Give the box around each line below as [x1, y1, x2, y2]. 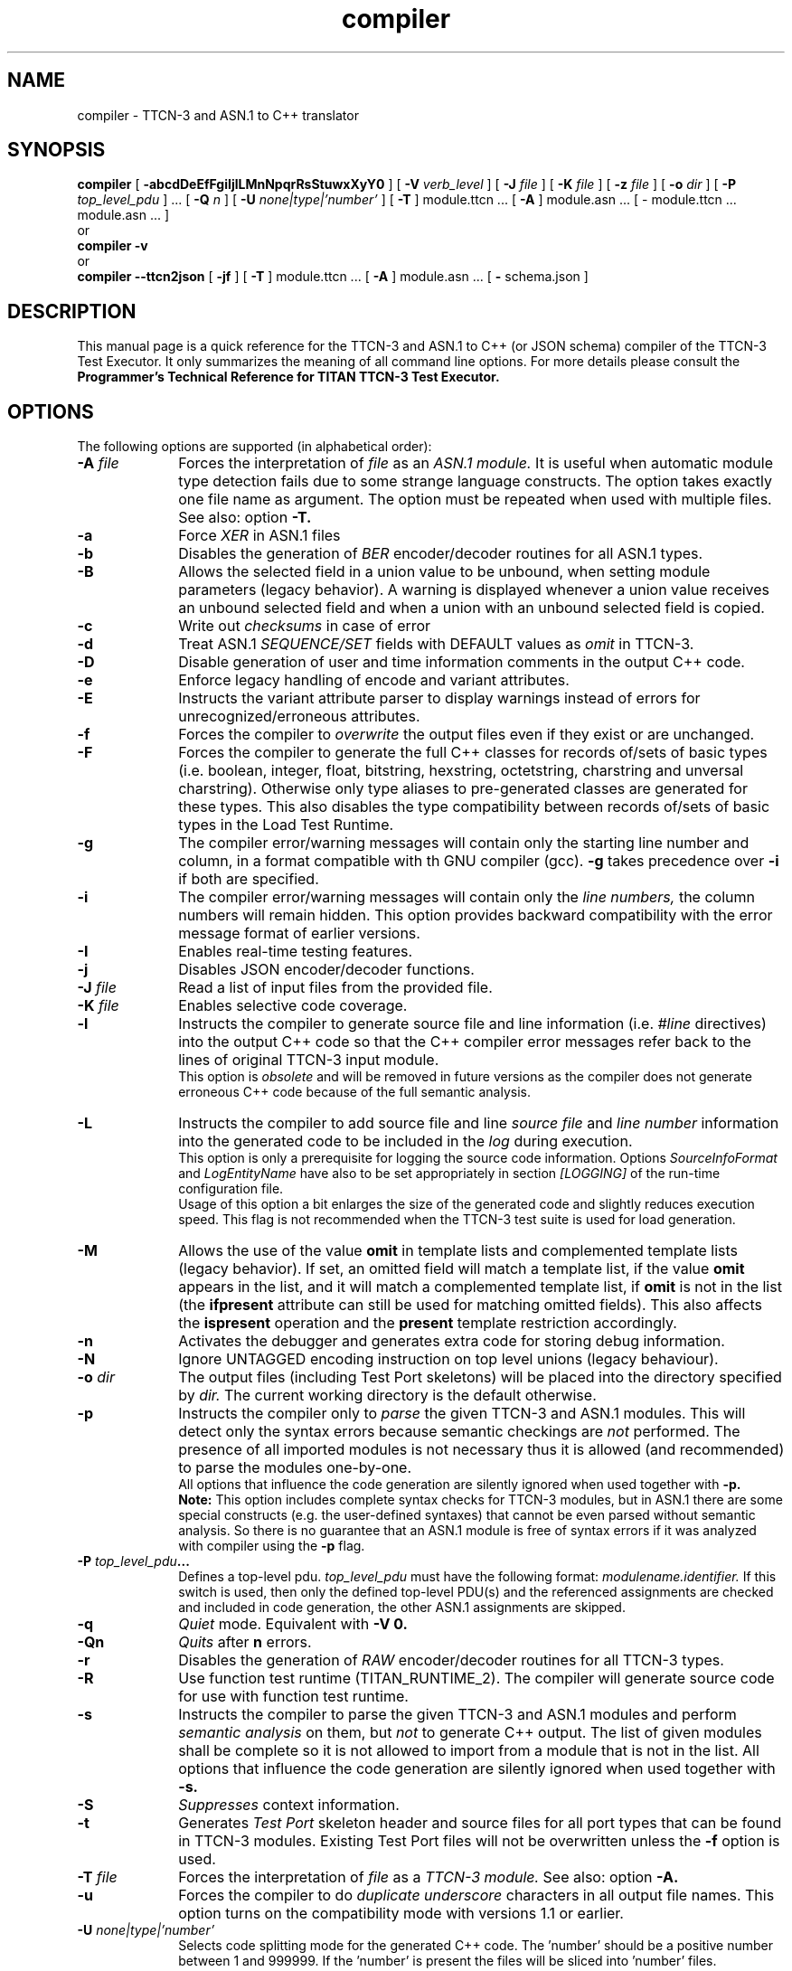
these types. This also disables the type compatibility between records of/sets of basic [178, 797, 770, 816]
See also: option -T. [178, 508, 312, 527]
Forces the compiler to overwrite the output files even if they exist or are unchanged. [178, 725, 755, 744]
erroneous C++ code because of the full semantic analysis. [178, 1084, 531, 1100]
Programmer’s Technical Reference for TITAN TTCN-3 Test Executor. [77, 369, 500, 385]
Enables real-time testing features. [178, 942, 413, 961]
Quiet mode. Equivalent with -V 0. [178, 1615, 408, 1634]
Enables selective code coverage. [178, 996, 408, 1015]
